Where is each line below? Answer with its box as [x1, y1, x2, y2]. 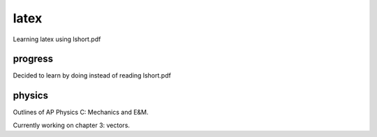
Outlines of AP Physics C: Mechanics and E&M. [13, 108, 149, 117]
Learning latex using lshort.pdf [13, 35, 101, 43]
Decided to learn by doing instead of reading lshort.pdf [13, 71, 171, 80]
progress [13, 53, 54, 65]
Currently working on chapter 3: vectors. [13, 121, 131, 129]
